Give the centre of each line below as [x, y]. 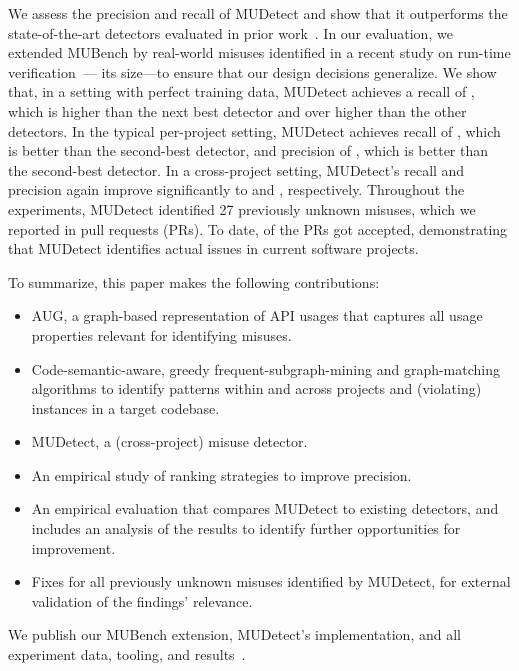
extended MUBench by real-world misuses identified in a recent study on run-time [259, 52]
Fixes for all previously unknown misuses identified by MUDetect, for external [271, 581]
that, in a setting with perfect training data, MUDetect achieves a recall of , [241, 91]
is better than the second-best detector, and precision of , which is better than [248, 150]
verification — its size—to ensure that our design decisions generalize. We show [252, 71]
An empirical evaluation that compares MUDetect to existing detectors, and [265, 508]
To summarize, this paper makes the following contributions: [194, 281]
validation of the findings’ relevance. [142, 600]
